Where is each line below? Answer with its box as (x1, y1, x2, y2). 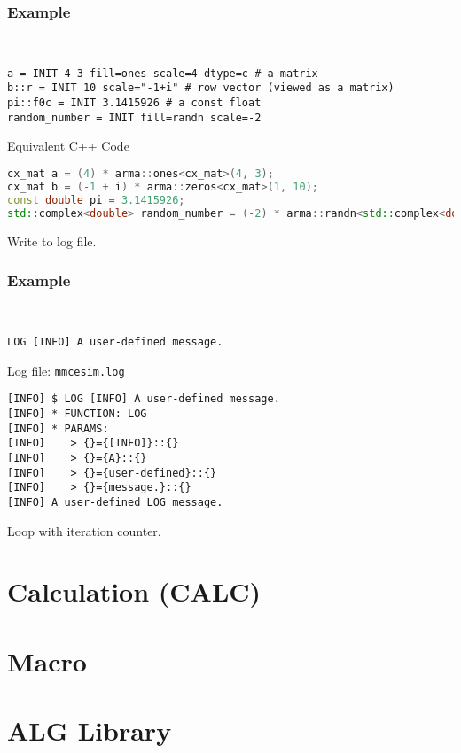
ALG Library (7, 712, 172, 749)
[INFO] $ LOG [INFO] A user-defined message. (7, 392, 280, 406)
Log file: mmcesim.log (7, 361, 125, 379)
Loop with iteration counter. (7, 521, 161, 540)
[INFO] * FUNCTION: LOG (7, 407, 147, 420)
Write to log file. (7, 231, 97, 250)
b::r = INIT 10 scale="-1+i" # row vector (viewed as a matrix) (7, 82, 395, 95)
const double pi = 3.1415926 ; (7, 193, 185, 206)
